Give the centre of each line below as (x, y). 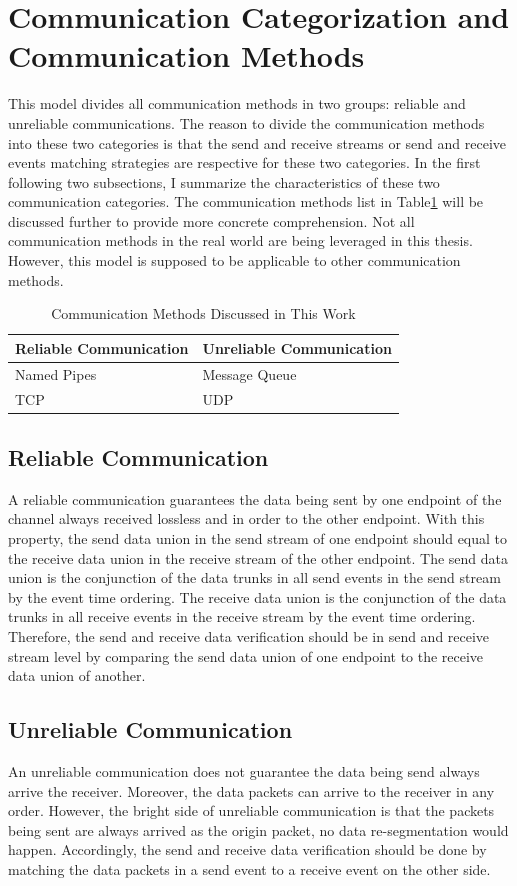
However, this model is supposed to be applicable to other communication (234, 260)
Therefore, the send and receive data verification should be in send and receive (249, 635)
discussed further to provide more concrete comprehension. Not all (211, 220)
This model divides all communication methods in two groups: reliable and (237, 103)
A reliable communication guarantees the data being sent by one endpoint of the (255, 498)
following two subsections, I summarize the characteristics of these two (224, 181)
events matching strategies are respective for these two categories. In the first (244, 162)
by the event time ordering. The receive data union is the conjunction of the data (257, 596)
